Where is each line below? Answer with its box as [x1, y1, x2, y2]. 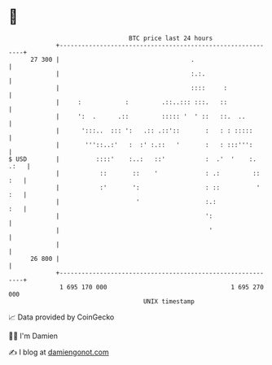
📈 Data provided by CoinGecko [8, 312, 115, 322]
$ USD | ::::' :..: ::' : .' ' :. [8, 154, 257, 163]
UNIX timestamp [143, 297, 195, 306]
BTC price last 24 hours [129, 34, 213, 42]
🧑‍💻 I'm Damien [8, 331, 59, 341]
